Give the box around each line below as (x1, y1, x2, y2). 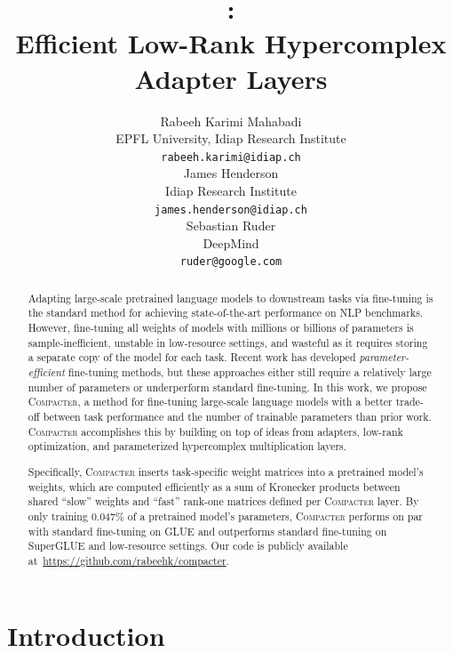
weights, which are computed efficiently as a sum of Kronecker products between (28, 479, 401, 494)
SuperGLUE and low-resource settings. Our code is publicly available (28, 538, 348, 553)
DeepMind (203, 233, 259, 252)
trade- (395, 394, 424, 409)
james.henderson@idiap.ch (155, 203, 307, 216)
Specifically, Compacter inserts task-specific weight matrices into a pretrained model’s (28, 464, 424, 479)
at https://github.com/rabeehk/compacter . (28, 552, 229, 568)
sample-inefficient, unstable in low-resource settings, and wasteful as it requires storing (28, 335, 428, 350)
